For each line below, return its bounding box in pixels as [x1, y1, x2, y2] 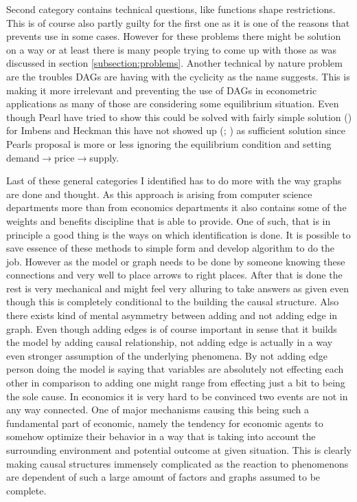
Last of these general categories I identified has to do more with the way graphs [6, 173, 342, 188]
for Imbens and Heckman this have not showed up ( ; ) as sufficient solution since [6, 123, 346, 138]
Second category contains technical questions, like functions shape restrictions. [6, 2, 336, 16]
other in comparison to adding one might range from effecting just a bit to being [6, 375, 345, 390]
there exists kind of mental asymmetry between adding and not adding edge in [6, 308, 338, 323]
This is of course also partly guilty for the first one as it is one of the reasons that [6, 15, 350, 30]
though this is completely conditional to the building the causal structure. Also [6, 294, 339, 309]
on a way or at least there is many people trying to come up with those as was [6, 42, 337, 56]
